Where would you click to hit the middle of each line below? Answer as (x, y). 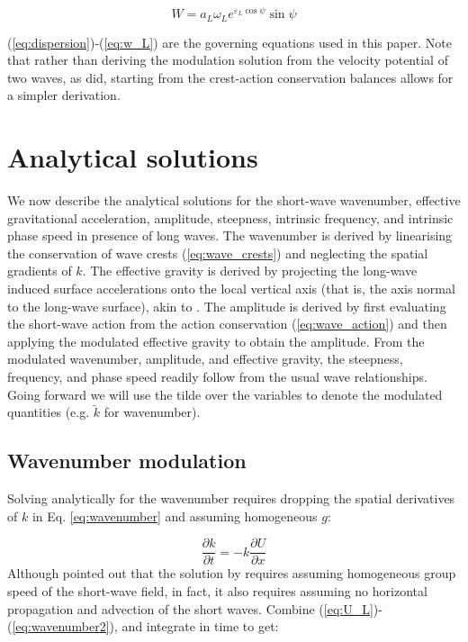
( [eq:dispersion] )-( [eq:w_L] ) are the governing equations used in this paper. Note (229, 42)
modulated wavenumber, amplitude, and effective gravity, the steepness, (205, 359)
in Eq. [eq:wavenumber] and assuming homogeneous (175, 515)
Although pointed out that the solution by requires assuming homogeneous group (232, 573)
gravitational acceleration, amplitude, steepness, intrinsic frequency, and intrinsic (230, 217)
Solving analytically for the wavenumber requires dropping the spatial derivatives (231, 498)
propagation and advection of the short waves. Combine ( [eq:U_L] (190, 608)
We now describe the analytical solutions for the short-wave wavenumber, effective (234, 200)
